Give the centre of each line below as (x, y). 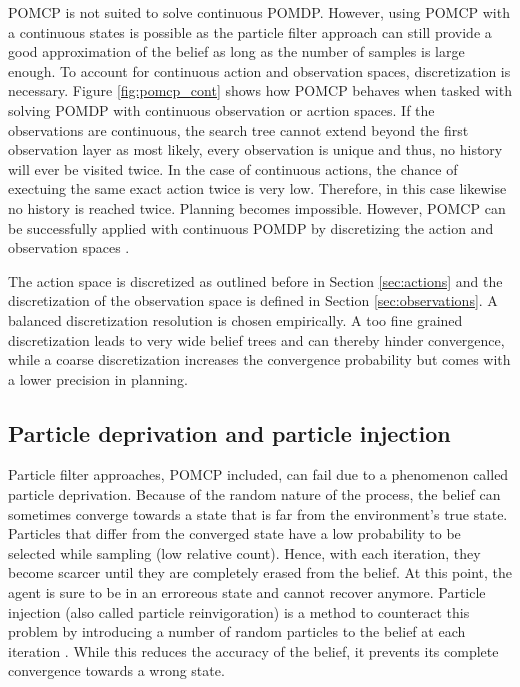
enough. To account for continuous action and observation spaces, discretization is (259, 70)
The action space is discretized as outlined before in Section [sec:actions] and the (255, 280)
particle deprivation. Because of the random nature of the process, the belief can (254, 494)
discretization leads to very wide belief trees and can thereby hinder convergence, (256, 339)
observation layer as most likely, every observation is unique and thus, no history (255, 149)
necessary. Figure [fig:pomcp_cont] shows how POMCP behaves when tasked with (260, 90)
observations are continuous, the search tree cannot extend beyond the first (238, 129)
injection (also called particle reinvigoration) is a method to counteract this (239, 611)
